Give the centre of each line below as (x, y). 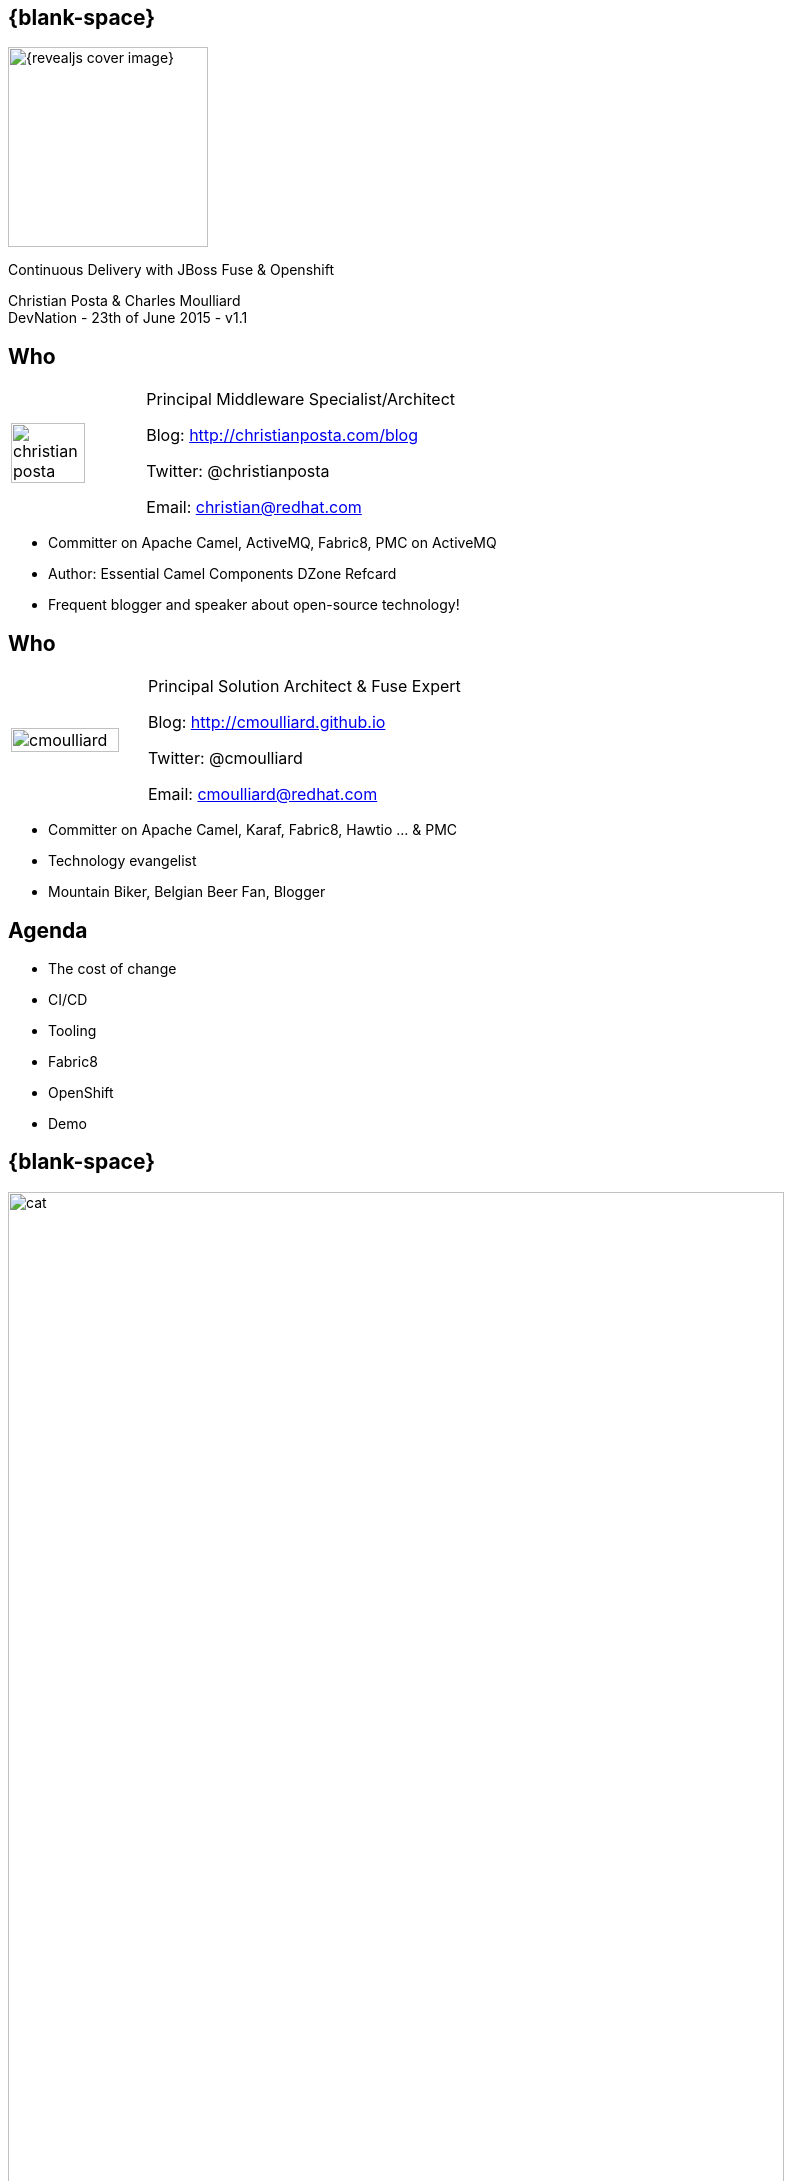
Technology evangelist (122, 861)
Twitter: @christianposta (238, 471)
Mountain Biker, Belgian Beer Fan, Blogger (187, 892)
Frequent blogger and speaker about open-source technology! (254, 605)
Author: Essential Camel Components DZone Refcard (222, 574)
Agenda (48, 930)
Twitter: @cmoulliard (225, 758)
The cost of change (112, 968)
